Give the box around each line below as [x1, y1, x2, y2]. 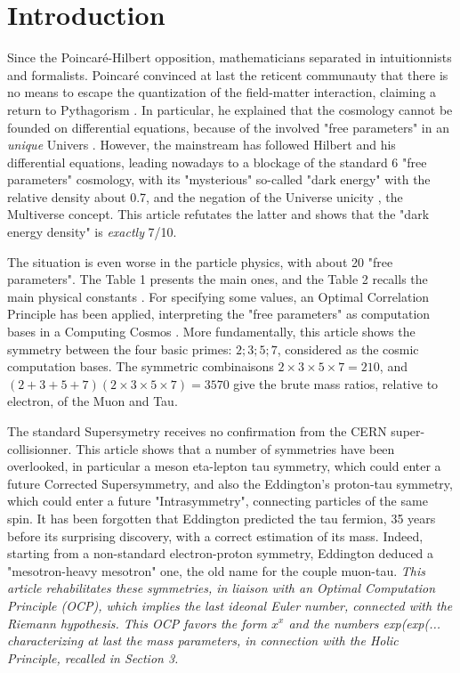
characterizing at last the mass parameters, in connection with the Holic [7, 631, 399, 650]
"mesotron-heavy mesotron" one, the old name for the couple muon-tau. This [7, 561, 425, 580]
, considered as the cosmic [277, 339, 419, 358]
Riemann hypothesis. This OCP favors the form [7, 613, 268, 632]
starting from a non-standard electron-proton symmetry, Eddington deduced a [7, 544, 434, 563]
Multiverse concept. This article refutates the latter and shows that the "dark [7, 205, 430, 223]
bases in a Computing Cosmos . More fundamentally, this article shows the [7, 322, 416, 341]
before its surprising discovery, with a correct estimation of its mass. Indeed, [7, 526, 424, 545]
